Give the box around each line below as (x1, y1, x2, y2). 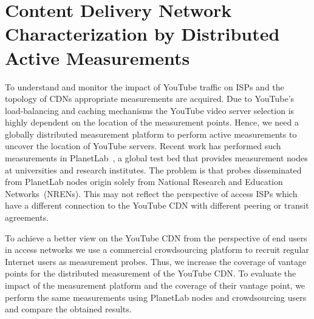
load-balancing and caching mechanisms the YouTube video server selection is (5, 104, 295, 116)
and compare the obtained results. (5, 303, 132, 315)
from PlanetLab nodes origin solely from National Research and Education (5, 175, 283, 188)
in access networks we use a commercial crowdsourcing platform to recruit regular (5, 243, 309, 256)
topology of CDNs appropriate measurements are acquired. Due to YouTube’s (5, 92, 295, 105)
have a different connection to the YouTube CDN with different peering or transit (5, 199, 309, 212)
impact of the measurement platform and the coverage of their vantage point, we (5, 279, 305, 291)
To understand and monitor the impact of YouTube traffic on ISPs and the (5, 80, 284, 93)
